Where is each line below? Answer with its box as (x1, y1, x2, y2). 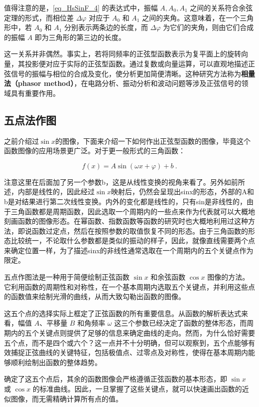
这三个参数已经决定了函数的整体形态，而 (114, 318, 247, 328)
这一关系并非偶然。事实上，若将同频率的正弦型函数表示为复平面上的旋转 (4, 48, 241, 59)
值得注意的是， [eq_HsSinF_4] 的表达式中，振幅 (4, 2, 158, 12)
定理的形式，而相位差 (4, 12, 74, 22)
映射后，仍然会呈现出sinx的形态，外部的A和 (111, 186, 255, 197)
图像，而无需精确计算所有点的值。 (10, 393, 123, 404)
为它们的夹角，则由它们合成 (163, 22, 254, 32)
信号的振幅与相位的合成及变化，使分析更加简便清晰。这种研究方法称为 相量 (10, 68, 255, 78)
